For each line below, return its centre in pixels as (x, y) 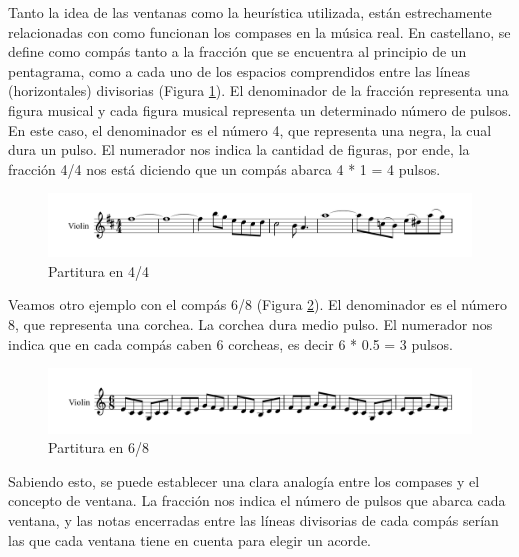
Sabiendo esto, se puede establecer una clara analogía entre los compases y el (244, 480)
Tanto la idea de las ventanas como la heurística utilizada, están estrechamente (250, 12)
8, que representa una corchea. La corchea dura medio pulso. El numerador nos (250, 323)
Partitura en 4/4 (99, 270)
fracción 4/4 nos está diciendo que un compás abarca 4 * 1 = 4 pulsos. (224, 168)
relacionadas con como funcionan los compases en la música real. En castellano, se (259, 31)
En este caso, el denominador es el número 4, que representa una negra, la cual (250, 129)
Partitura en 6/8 (99, 447)
